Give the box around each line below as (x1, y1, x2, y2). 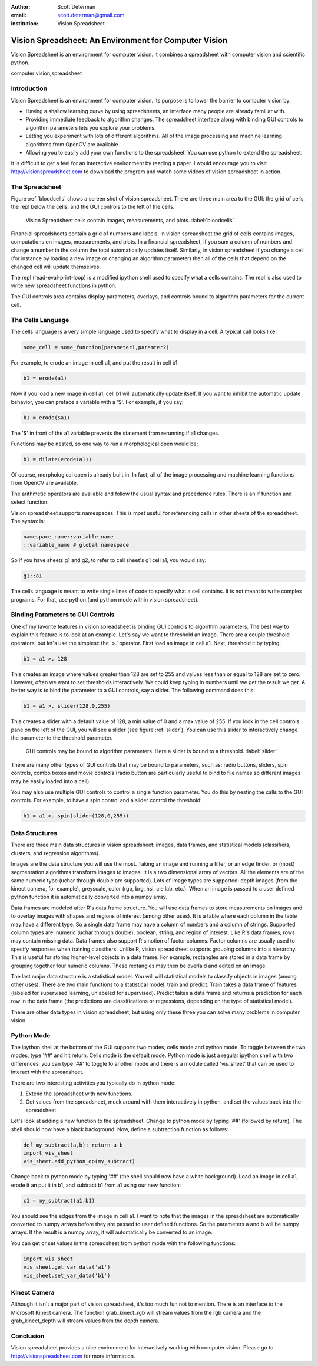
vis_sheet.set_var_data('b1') (23, 1272, 111, 1279)
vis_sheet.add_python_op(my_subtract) (23, 1158, 135, 1165)
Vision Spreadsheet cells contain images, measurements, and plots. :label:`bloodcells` (25, 216, 234, 224)
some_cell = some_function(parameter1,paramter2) (23, 344, 170, 351)
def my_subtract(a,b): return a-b (23, 1141, 123, 1148)
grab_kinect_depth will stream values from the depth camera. (11, 1317, 160, 1324)
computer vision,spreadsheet (11, 70, 82, 77)
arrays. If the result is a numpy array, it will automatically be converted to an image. (11, 1229, 213, 1236)
